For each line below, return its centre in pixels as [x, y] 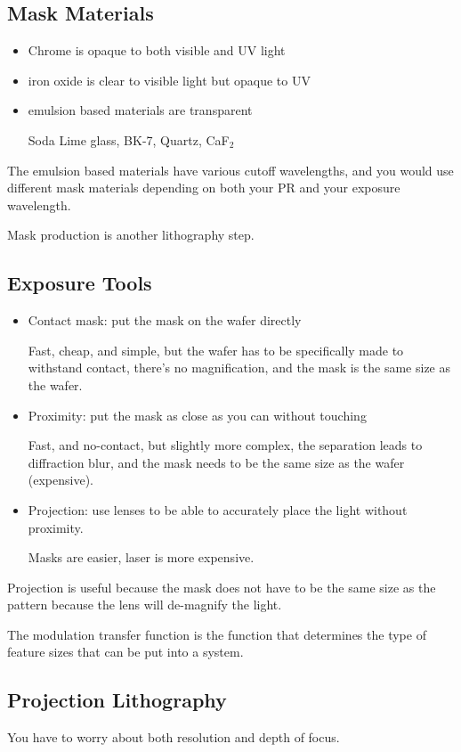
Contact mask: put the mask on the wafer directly [165, 320]
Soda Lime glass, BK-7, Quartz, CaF [129, 139]
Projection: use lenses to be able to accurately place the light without [218, 509]
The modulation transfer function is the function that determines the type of [217, 634]
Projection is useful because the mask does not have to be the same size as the [222, 587]
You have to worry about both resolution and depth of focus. [174, 737]
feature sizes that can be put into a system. [125, 652]
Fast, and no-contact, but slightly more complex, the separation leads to [225, 445]
